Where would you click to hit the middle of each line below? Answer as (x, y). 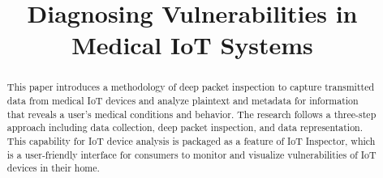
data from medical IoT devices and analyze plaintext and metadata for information (183, 101)
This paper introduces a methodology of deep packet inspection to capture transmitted (191, 87)
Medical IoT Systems (192, 45)
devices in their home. (53, 168)
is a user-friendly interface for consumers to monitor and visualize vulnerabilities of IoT (191, 154)
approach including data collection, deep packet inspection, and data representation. (185, 127)
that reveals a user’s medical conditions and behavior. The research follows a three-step (191, 114)
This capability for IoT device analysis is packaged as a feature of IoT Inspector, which (191, 140)
